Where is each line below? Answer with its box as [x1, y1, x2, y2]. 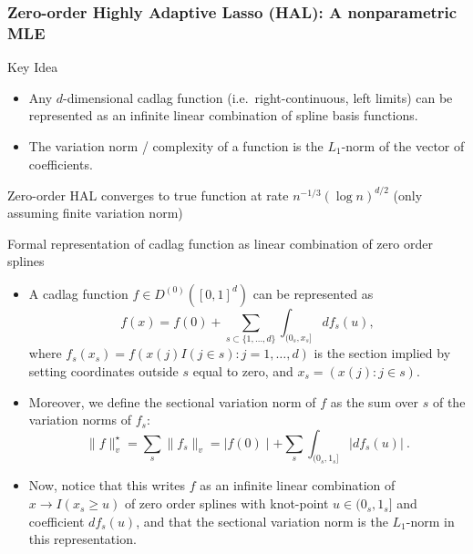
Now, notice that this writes [28, 476, 186, 495]
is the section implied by [314, 344, 451, 363]
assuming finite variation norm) [7, 203, 183, 222]
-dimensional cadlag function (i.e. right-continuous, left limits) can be [63, 87, 453, 107]
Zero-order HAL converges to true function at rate [7, 185, 289, 204]
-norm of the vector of [341, 136, 465, 155]
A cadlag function [28, 283, 129, 303]
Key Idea [7, 57, 58, 77]
